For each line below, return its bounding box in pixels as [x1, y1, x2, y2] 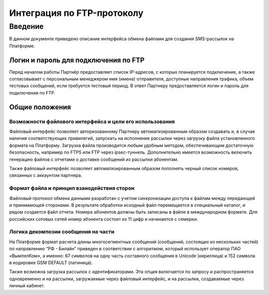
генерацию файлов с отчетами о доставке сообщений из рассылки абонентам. [9, 156, 179, 162]
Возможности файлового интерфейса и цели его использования [9, 118, 175, 125]
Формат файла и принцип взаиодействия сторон [9, 185, 134, 192]
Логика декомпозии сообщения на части [9, 228, 115, 235]
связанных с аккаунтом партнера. [9, 172, 82, 179]
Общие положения [9, 102, 71, 111]
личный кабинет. [9, 283, 45, 289]
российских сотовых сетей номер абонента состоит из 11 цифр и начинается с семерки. [9, 216, 198, 222]
